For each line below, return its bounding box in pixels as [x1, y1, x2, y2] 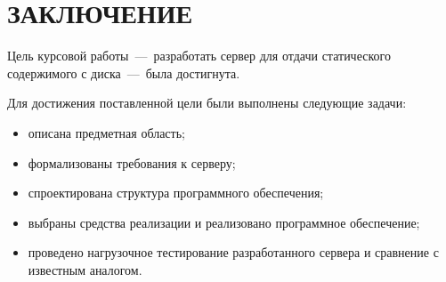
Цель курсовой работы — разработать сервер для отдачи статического [7, 46, 391, 65]
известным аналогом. [28, 260, 142, 278]
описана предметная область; [28, 123, 185, 141]
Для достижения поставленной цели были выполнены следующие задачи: [7, 93, 407, 112]
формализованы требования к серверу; [28, 153, 236, 172]
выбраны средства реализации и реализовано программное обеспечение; [28, 213, 420, 231]
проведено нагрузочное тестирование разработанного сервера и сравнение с [28, 243, 439, 262]
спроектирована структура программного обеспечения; [28, 183, 324, 202]
